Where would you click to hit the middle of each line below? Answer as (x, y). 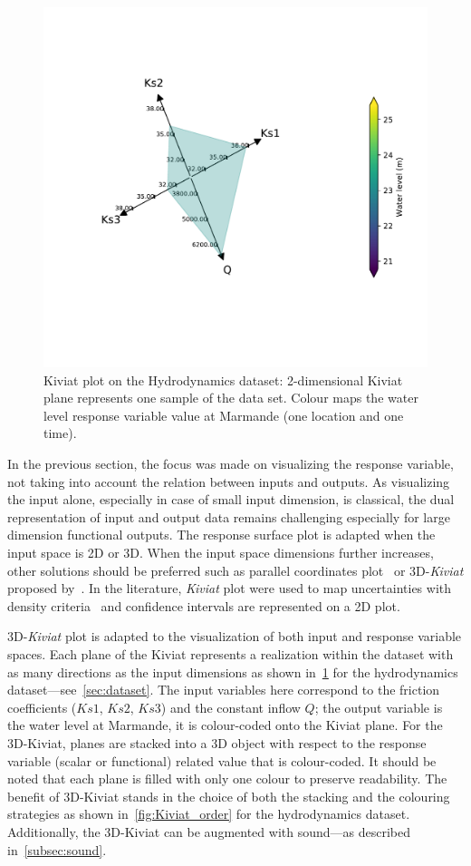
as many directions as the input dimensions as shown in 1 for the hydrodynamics (233, 671)
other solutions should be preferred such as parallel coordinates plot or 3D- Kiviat (235, 570)
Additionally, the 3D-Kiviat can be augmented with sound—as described (209, 831)
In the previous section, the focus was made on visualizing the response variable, (231, 464)
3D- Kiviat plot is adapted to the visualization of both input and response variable (235, 636)
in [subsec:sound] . (57, 849)
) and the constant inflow (231, 707)
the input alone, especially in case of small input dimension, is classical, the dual (231, 499)
